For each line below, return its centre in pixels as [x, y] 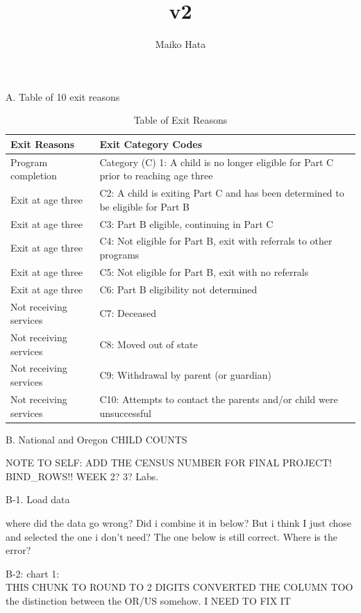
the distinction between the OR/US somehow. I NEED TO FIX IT [148, 600]
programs [119, 255]
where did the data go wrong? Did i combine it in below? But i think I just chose [178, 522]
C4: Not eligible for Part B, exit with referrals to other [216, 241]
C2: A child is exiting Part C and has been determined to [222, 193]
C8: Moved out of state [149, 344]
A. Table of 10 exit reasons [63, 96]
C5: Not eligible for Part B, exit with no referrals [204, 271]
